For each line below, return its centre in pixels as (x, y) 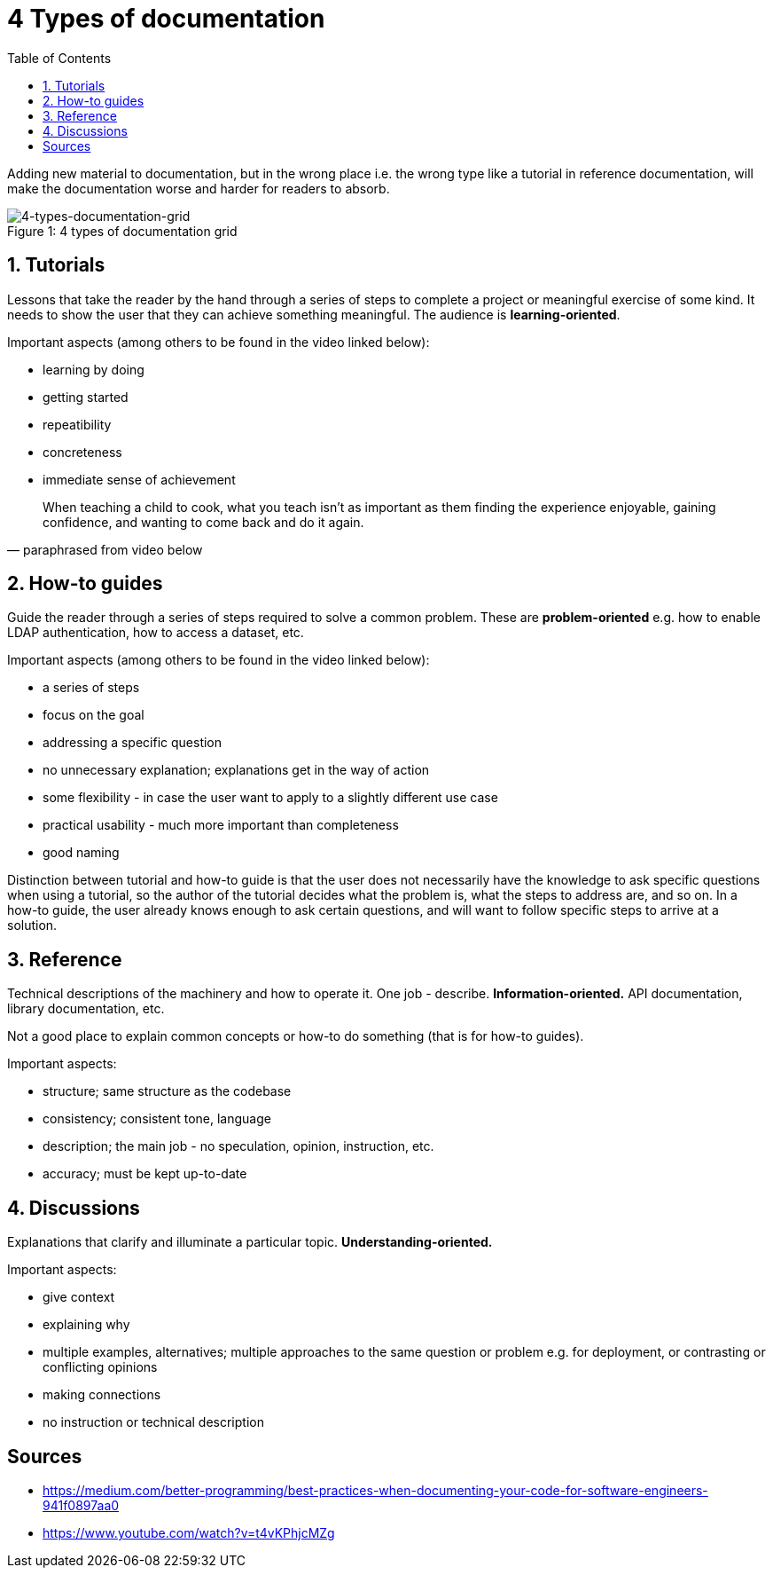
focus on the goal (94, 715)
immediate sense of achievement (139, 479)
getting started (86, 397)
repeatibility (77, 424)
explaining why (86, 1325)
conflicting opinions (100, 1367)
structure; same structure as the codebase (167, 1091)
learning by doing (94, 369)
